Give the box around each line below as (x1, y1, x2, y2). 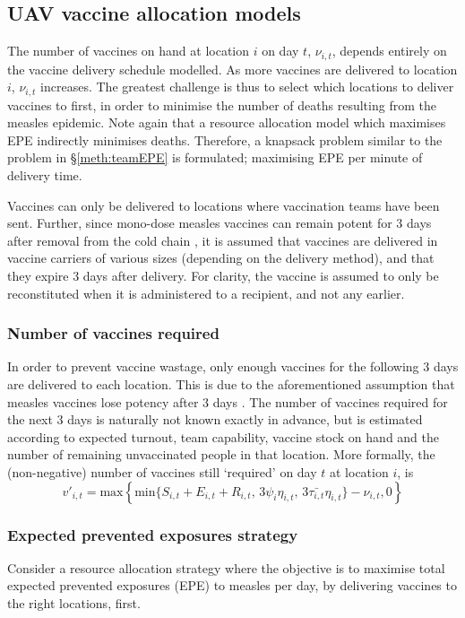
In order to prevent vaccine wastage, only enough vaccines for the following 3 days (7, 357, 459, 376)
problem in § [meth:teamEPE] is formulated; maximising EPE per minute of (7, 148, 423, 167)
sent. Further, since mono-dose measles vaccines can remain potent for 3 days (7, 213, 432, 232)
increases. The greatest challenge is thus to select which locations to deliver (40, 77, 454, 96)
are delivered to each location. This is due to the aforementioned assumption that (7, 375, 455, 394)
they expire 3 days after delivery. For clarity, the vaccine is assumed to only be (7, 266, 439, 285)
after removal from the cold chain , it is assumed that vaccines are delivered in (7, 231, 438, 249)
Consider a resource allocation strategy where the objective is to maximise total (7, 558, 445, 577)
